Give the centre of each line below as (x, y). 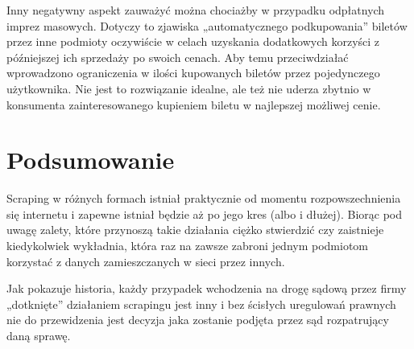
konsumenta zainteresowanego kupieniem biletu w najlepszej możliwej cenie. (194, 104)
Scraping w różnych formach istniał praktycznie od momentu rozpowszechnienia (204, 198)
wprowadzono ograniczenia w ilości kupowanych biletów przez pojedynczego (193, 73)
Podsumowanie (91, 160)
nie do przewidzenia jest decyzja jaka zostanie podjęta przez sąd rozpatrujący (198, 320)
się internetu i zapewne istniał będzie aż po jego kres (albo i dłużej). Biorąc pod (204, 214)
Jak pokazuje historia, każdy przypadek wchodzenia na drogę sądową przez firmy (207, 288)
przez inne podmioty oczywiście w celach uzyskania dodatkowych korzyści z (193, 41)
